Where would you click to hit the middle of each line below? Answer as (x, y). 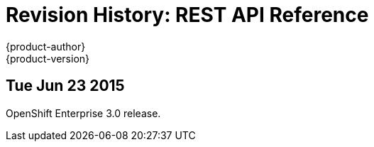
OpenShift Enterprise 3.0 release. (83, 113)
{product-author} (46, 46)
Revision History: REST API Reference (187, 15)
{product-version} (48, 58)
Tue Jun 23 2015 (65, 86)
